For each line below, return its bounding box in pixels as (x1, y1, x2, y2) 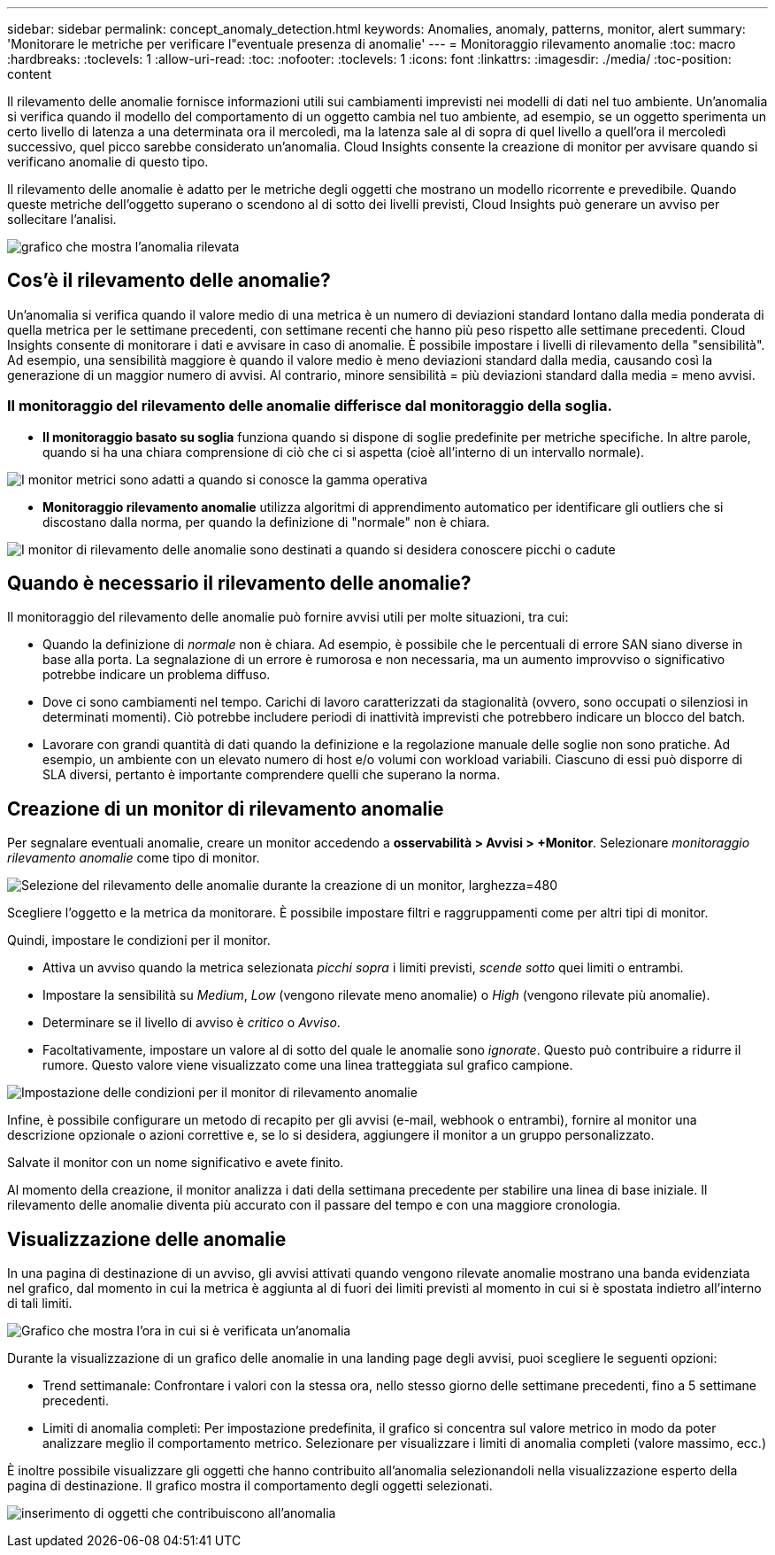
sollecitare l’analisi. (7, 212, 117, 227)
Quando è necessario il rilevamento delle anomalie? (7, 572, 472, 595)
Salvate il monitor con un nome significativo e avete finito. (7, 1155, 344, 1171)
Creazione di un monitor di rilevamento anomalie (7, 797, 444, 820)
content (7, 66, 52, 81)
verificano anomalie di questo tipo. (7, 154, 209, 169)
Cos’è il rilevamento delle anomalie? (7, 269, 331, 292)
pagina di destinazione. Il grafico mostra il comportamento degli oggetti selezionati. (7, 1478, 493, 1494)
